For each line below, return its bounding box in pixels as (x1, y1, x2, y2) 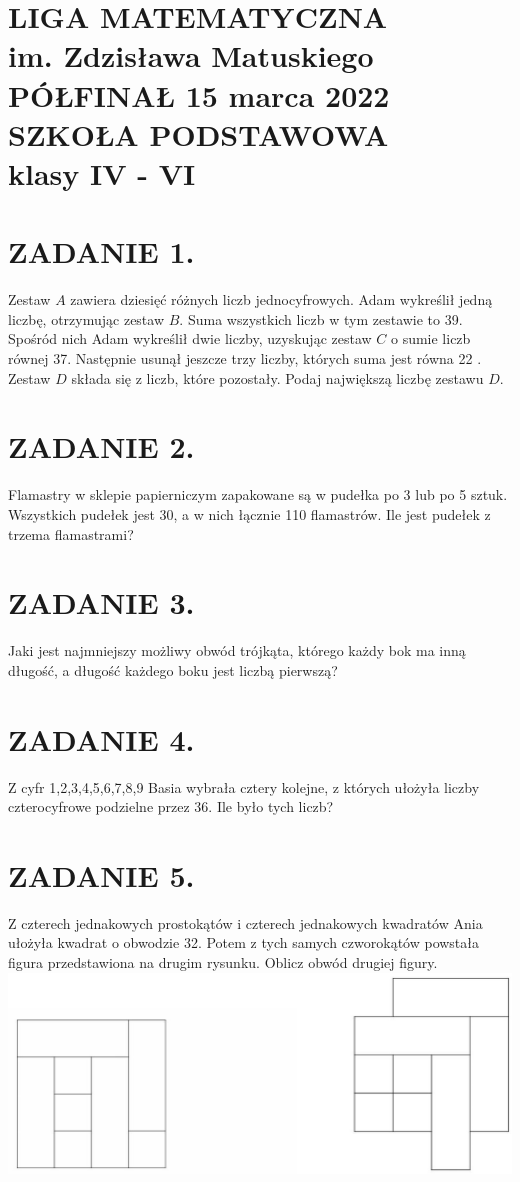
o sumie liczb (390, 328, 471, 349)
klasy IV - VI (8, 152, 196, 193)
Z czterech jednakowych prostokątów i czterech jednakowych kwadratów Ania (8, 912, 483, 933)
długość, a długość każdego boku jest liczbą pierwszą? (8, 659, 338, 680)
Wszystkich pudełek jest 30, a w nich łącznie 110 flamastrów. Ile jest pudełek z (8, 503, 491, 524)
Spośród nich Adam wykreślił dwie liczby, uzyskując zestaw (8, 328, 372, 349)
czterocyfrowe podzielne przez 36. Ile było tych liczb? (8, 796, 334, 817)
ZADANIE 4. (8, 718, 195, 759)
